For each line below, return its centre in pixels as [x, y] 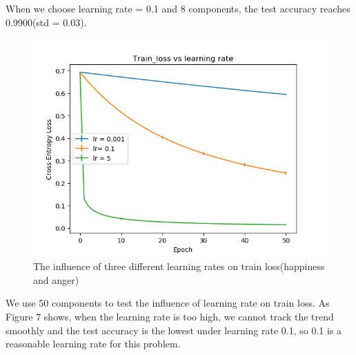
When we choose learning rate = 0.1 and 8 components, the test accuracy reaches [178, 8]
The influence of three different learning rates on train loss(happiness [179, 266]
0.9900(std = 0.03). [46, 22]
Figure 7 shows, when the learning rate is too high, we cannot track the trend [170, 316]
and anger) [56, 279]
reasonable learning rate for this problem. [93, 344]
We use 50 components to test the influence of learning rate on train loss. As [168, 303]
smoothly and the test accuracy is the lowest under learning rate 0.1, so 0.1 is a [174, 330]
